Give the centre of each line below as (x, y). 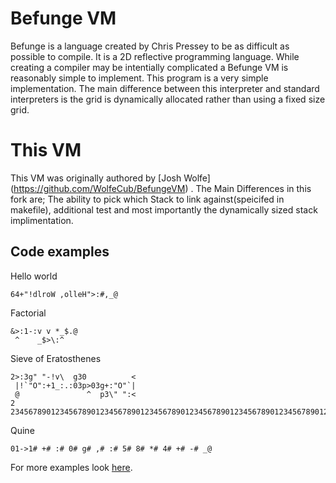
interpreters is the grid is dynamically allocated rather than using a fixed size (168, 99)
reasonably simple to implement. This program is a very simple (139, 78)
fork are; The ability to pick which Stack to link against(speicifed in (147, 199)
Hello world (34, 276)
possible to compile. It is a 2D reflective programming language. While (155, 56)
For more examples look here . (71, 467)
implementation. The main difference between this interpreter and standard (165, 88)
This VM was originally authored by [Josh (96, 178)
